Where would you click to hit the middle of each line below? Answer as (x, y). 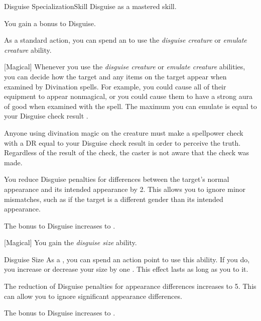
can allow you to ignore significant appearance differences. (93, 296)
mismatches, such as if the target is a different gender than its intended (114, 199)
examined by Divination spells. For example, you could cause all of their (115, 86)
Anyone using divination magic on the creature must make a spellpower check (124, 132)
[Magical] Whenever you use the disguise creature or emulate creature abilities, (125, 67)
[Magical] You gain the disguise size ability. (71, 242)
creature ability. (28, 49)
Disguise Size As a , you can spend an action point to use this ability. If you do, (127, 259)
